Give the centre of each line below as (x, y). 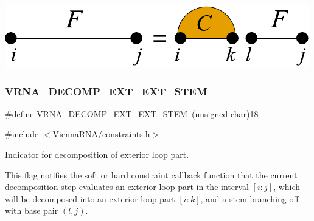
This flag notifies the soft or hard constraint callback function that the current (151, 175)
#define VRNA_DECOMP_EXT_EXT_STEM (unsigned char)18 (132, 113)
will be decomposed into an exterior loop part (90, 198)
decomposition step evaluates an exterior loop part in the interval (127, 187)
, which (287, 187)
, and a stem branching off (249, 198)
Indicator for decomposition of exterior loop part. (97, 154)
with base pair (32, 210)
